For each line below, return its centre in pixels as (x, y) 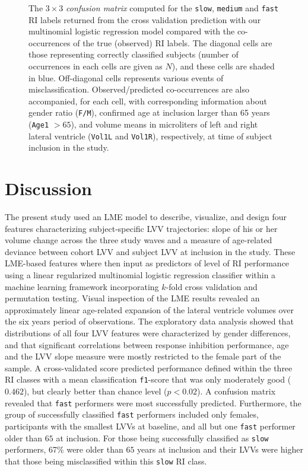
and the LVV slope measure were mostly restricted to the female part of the (143, 356)
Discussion (48, 188)
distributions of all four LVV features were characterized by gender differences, (148, 333)
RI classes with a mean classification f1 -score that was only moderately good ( (148, 379)
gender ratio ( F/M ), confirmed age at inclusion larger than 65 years (149, 112)
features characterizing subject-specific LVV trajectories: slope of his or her (141, 228)
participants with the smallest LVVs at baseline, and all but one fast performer (150, 426)
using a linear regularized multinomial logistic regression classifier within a (140, 275)
